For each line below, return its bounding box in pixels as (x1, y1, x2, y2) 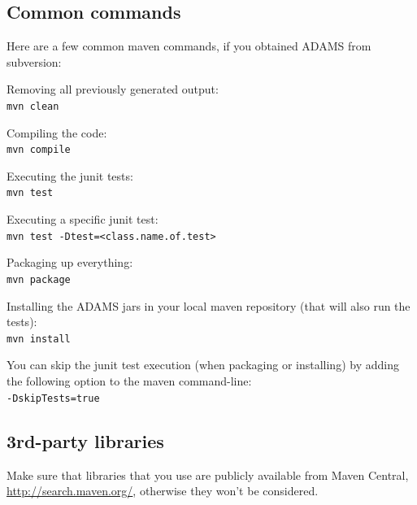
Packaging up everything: (7, 254, 133, 271)
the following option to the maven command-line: (7, 372, 252, 390)
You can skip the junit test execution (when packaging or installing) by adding (7, 356, 399, 373)
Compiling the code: (7, 124, 107, 141)
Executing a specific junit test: (7, 211, 159, 228)
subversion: (7, 53, 62, 70)
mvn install (7, 333, 71, 345)
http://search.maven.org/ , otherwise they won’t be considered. (7, 482, 319, 499)
